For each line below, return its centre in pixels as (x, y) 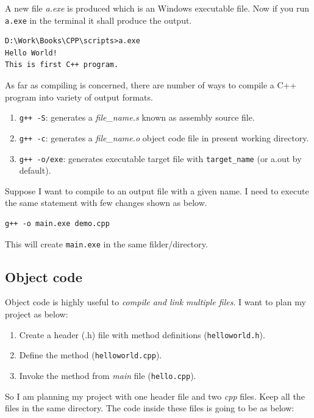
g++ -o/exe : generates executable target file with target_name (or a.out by (160, 158)
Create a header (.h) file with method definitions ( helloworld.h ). (142, 334)
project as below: (37, 314)
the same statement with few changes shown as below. (106, 203)
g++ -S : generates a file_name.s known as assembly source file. (137, 117)
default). (35, 170)
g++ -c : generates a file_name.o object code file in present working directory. (164, 137)
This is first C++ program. (62, 65)
